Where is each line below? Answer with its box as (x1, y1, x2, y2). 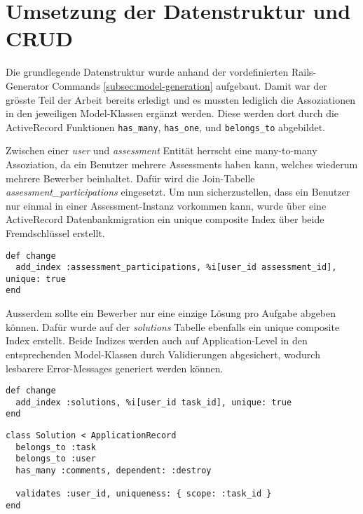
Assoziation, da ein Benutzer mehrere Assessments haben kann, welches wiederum (6, 156, 358, 171)
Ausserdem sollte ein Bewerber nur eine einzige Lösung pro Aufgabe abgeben (6, 306, 336, 320)
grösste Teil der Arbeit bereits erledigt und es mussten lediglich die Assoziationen (6, 92, 355, 107)
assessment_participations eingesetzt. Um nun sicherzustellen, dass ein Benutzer (6, 184, 350, 199)
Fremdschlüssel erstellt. (6, 225, 105, 240)
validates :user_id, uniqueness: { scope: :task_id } (15, 489, 272, 499)
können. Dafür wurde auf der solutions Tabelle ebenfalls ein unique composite (6, 319, 340, 334)
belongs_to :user (15, 454, 96, 464)
